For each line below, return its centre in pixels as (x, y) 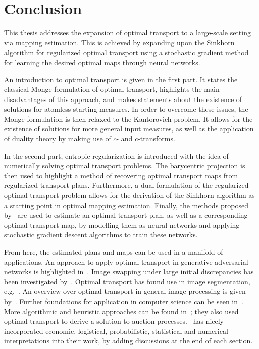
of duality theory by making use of (58, 139)
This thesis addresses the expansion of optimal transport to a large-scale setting (127, 33)
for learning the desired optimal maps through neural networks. (102, 62)
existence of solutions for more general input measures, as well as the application (129, 129)
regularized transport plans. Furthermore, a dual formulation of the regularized (126, 185)
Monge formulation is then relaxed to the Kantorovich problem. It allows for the (128, 118)
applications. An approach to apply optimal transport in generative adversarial (126, 261)
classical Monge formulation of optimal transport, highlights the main (112, 89)
